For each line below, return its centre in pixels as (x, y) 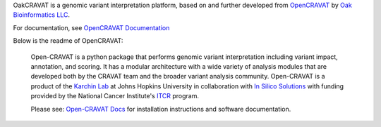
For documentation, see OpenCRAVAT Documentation (91, 27)
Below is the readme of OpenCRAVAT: (68, 41)
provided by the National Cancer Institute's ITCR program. (115, 96)
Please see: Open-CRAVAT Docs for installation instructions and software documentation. (161, 109)
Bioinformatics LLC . (42, 15)
